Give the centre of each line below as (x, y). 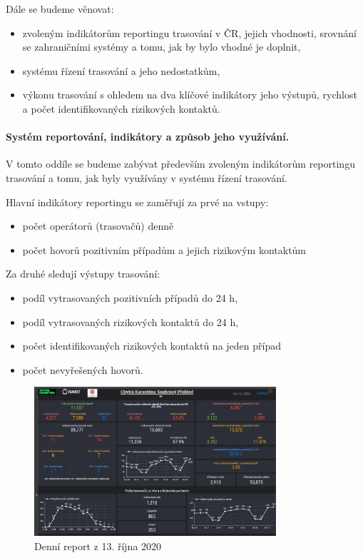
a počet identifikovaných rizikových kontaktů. (121, 108)
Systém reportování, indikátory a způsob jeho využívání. (148, 137)
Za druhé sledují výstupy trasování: (83, 274)
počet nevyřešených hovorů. (83, 369)
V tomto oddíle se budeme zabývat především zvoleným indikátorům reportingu (180, 164)
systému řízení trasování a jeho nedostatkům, (121, 70)
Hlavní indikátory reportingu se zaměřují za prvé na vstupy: (137, 202)
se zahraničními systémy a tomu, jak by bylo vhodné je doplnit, (162, 47)
